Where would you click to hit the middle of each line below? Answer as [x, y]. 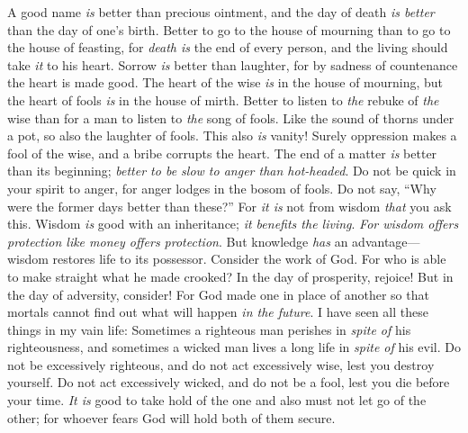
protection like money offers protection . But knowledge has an [178, 241]
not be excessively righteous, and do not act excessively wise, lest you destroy [221, 364]
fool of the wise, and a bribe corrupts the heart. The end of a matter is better [222, 153]
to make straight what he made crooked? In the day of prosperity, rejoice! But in [230, 276]
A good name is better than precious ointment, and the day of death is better [221, 12]
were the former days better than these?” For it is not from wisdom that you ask [229, 206]
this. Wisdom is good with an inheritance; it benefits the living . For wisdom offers [233, 224]
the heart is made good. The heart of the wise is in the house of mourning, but [225, 82]
